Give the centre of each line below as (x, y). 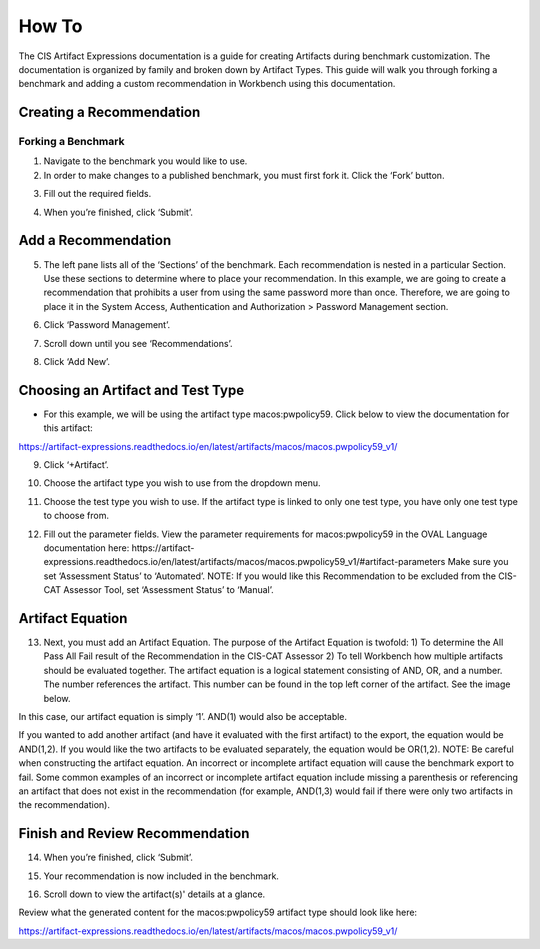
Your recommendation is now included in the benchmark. (161, 876)
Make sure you (478, 562)
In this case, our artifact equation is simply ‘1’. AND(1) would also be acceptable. (183, 716)
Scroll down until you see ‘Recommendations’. (138, 343)
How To (50, 26)
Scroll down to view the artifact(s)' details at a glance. (154, 894)
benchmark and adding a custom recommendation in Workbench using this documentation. (207, 84)
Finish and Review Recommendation (134, 833)
